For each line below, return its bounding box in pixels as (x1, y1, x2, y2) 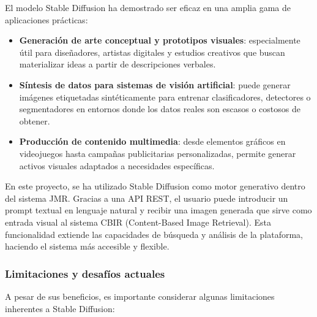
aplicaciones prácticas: (5, 13, 88, 26)
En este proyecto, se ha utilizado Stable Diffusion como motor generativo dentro (5, 180, 305, 193)
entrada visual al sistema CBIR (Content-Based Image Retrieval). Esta (5, 215, 271, 228)
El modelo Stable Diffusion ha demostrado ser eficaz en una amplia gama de (5, 1, 291, 13)
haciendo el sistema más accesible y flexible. (5, 240, 170, 253)
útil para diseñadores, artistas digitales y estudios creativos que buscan (19, 45, 285, 58)
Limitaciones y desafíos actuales (5, 265, 165, 281)
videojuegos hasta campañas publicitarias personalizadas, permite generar (19, 147, 296, 159)
